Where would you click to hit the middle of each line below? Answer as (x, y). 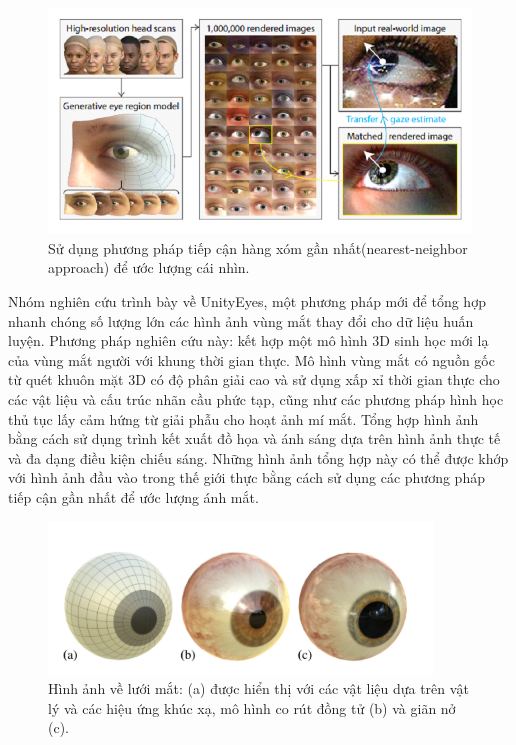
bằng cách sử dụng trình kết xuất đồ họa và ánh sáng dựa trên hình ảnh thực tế (254, 438)
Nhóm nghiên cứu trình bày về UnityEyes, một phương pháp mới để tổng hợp (247, 301)
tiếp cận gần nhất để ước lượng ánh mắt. (133, 497)
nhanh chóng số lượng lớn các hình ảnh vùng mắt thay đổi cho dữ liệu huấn (241, 320)
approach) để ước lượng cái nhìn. (149, 267)
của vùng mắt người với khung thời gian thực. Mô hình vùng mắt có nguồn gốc (251, 359)
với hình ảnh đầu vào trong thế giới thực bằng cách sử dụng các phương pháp (246, 477)
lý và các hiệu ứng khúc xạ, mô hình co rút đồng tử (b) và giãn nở (252, 707)
